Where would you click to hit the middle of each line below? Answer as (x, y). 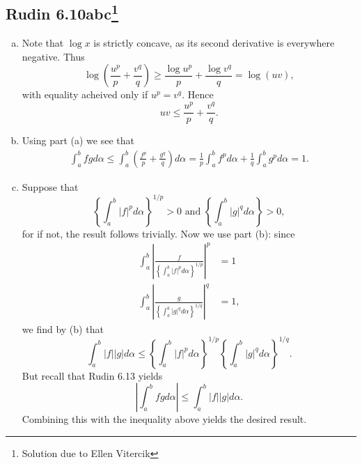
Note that (43, 43)
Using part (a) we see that (78, 140)
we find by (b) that (63, 328)
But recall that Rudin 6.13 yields (92, 375)
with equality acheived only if (85, 94)
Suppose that (50, 186)
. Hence (198, 94)
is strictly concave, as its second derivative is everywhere (214, 43)
